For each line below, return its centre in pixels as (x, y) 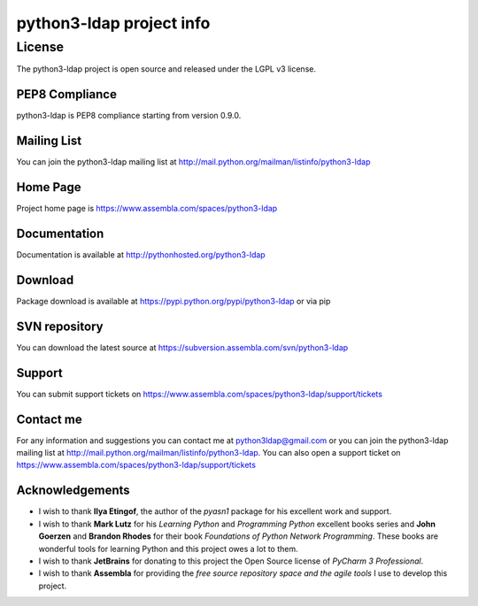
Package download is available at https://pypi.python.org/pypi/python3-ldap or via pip (173, 301)
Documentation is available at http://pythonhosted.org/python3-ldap (141, 255)
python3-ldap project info (113, 23)
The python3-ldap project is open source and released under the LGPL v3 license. (166, 69)
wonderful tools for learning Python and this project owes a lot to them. (168, 548)
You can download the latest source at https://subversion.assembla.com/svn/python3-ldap (182, 347)
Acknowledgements (73, 491)
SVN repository (60, 326)
